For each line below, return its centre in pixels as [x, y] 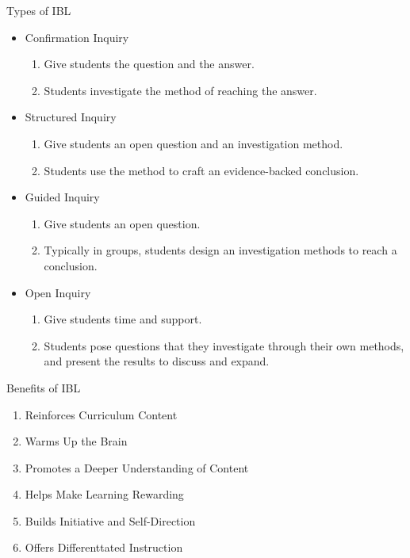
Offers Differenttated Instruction [104, 547]
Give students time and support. [123, 319]
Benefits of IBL [44, 387]
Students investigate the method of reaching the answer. [180, 90]
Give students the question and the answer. [149, 64]
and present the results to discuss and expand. [157, 361]
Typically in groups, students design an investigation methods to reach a [220, 250]
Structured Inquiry [71, 117]
